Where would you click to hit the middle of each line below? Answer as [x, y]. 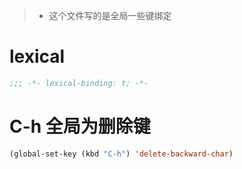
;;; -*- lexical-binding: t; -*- [79, 83]
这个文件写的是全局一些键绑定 [110, 15]
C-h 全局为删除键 [80, 126]
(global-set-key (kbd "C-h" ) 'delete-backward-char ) [121, 154]
